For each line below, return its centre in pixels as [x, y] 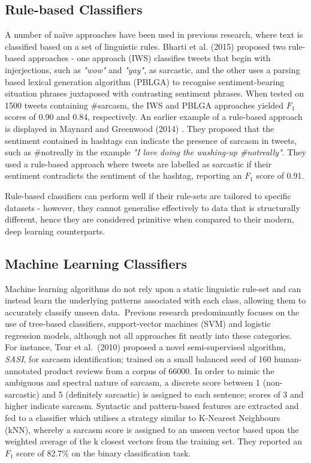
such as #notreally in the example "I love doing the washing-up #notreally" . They [155, 152]
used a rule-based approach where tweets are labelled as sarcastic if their [138, 163]
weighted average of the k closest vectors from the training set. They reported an [153, 441]
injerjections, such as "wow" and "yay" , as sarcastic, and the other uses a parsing [153, 69]
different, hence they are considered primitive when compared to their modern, [150, 219]
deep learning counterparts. [55, 231]
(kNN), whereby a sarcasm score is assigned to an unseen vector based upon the [152, 429]
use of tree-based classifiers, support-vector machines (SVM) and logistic [138, 324]
